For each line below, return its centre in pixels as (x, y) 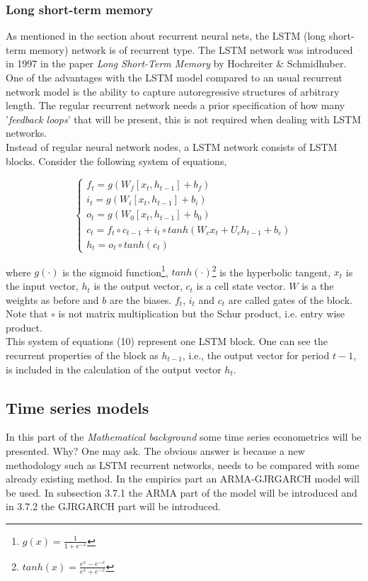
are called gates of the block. (290, 299)
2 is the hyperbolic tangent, (271, 271)
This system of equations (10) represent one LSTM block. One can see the (167, 341)
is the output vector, (138, 286)
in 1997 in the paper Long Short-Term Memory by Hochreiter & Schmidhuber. (176, 63)
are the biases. (140, 299)
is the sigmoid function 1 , (115, 271)
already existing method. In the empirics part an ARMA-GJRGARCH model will (183, 479)
